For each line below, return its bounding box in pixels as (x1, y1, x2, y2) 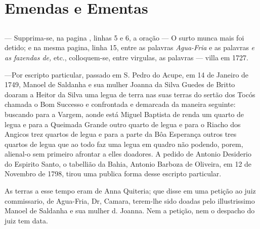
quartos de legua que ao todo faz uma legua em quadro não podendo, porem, (5, 138, 243, 149)
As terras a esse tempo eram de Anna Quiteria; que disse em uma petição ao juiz (5, 185, 256, 196)
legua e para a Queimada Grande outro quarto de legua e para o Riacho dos (5, 119, 241, 129)
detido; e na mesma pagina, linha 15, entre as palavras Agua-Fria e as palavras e (5, 42, 255, 53)
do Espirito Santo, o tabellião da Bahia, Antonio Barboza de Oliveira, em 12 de (5, 158, 252, 169)
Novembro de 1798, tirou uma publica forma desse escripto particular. (5, 168, 222, 179)
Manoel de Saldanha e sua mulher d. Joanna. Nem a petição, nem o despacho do (5, 205, 255, 216)
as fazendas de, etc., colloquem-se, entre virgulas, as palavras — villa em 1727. (5, 52, 248, 62)
